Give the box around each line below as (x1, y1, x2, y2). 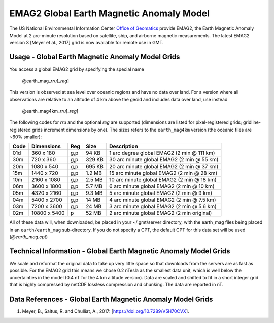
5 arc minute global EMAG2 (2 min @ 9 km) (109, 189, 213, 197)
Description (109, 143, 138, 150)
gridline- (243, 119, 261, 125)
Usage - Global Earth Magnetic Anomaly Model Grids (9, 53, 180, 61)
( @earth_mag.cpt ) (9, 234, 48, 240)
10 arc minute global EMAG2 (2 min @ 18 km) (109, 176, 217, 183)
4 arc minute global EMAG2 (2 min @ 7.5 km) (109, 196, 216, 203)
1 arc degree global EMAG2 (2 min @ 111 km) (109, 150, 215, 157)
